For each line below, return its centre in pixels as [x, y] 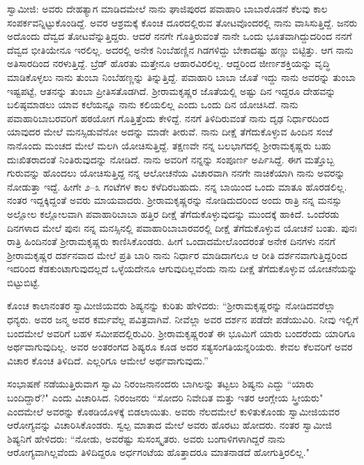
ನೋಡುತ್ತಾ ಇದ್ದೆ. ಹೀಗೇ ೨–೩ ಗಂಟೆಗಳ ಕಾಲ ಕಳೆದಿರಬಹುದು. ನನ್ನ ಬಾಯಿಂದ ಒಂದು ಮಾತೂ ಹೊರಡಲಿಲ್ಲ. [177, 186]
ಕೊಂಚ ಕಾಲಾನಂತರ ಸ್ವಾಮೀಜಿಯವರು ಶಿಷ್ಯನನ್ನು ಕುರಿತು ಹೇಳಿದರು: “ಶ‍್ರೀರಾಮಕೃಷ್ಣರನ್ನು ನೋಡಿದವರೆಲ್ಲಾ [171, 305]
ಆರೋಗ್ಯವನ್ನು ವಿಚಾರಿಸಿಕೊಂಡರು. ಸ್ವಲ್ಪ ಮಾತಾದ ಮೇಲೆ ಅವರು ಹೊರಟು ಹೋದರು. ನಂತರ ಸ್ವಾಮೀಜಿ [169, 425]
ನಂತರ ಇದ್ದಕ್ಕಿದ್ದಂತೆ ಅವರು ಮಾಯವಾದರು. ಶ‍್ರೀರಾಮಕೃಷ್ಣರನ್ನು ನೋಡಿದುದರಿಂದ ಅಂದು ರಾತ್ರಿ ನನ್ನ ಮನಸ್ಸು [174, 200]
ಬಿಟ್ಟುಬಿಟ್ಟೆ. [24, 282]
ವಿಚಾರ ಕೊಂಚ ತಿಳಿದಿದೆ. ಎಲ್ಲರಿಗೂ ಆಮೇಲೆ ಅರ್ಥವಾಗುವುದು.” [108, 360]
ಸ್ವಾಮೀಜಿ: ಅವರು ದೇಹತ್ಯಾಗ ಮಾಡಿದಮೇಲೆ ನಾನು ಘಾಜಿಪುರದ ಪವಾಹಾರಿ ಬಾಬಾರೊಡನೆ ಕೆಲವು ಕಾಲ [167, 8]
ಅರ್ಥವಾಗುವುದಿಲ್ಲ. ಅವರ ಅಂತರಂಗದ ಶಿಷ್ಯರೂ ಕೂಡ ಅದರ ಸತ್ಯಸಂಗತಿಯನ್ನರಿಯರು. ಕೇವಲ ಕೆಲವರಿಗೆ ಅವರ [180, 347]
